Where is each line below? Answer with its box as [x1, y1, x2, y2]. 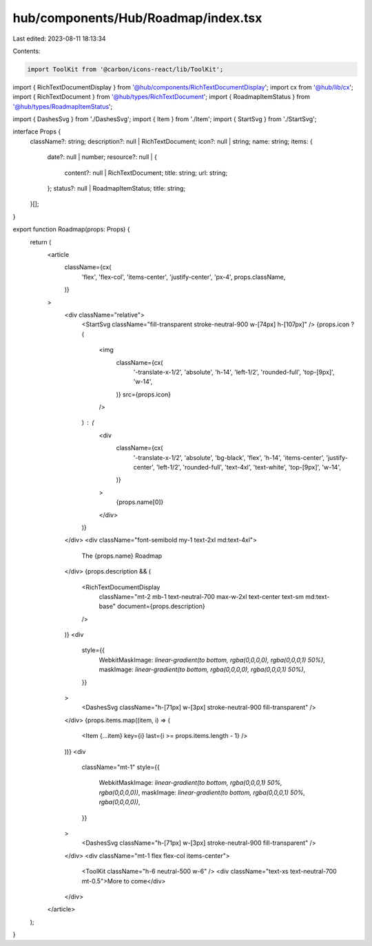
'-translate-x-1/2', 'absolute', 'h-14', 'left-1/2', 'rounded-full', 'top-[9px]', [133, 368, 335, 376]
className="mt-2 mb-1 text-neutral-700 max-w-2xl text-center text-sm [99, 592, 304, 600]
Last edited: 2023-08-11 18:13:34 [12, 34, 106, 43]
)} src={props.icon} [116, 390, 172, 399]
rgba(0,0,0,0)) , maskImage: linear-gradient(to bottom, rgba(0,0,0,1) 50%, [99, 788, 306, 797]
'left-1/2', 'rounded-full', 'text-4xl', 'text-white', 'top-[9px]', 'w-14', [156, 463, 341, 472]
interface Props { [12, 127, 61, 136]
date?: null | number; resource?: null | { [47, 153, 158, 161]
